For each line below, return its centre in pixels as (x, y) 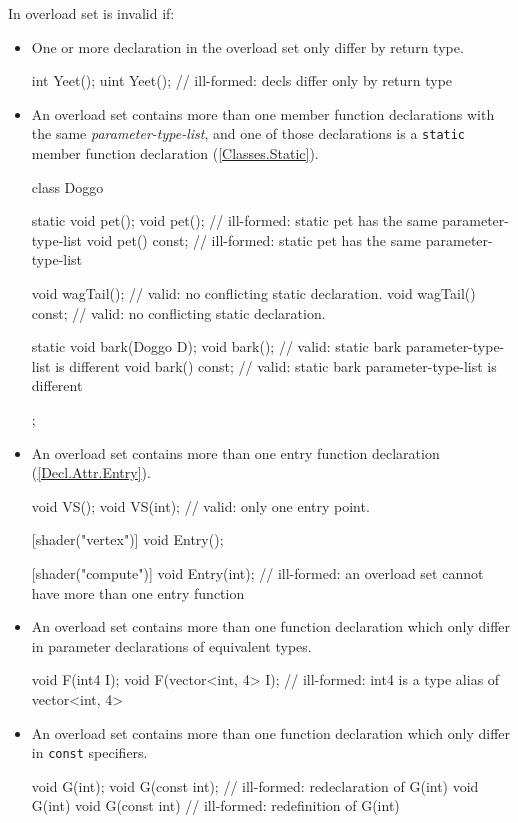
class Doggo (67, 186)
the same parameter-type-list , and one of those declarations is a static (248, 133)
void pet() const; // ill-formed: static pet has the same (254, 239)
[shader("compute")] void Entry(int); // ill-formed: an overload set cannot (257, 572)
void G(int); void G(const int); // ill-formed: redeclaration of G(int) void (255, 785)
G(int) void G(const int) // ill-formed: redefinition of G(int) (215, 805)
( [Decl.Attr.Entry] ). (91, 472)
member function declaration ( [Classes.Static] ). (175, 153)
